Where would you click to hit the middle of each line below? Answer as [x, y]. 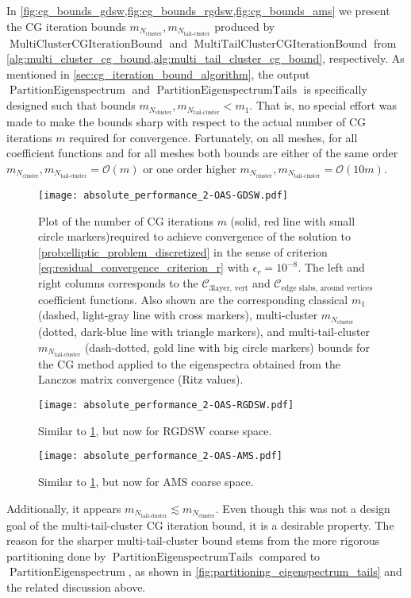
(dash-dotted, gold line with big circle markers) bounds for [227, 347]
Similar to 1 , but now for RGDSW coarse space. [155, 430]
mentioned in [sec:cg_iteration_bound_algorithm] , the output [158, 73]
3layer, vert [229, 288]
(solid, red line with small [293, 220]
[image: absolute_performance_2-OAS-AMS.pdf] [160, 456]
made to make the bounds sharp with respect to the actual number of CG [186, 122]
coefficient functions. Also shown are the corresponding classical [193, 299]
